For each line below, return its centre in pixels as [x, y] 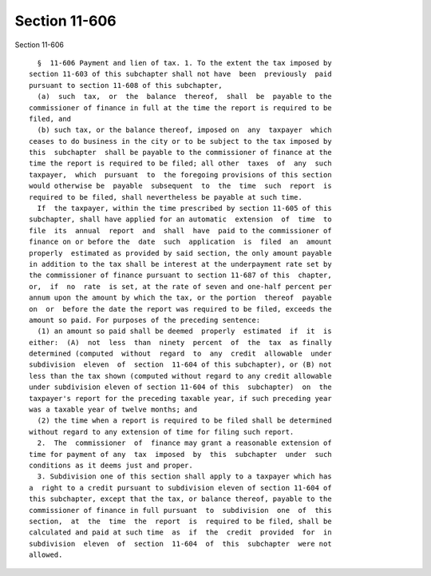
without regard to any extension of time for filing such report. [162, 432]
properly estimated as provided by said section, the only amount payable [180, 253]
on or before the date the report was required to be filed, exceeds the [180, 309]
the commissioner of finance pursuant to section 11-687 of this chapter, [180, 275]
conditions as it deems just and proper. [111, 465]
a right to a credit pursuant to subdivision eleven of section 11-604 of [180, 488]
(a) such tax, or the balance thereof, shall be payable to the [184, 97]
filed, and [50, 119]
